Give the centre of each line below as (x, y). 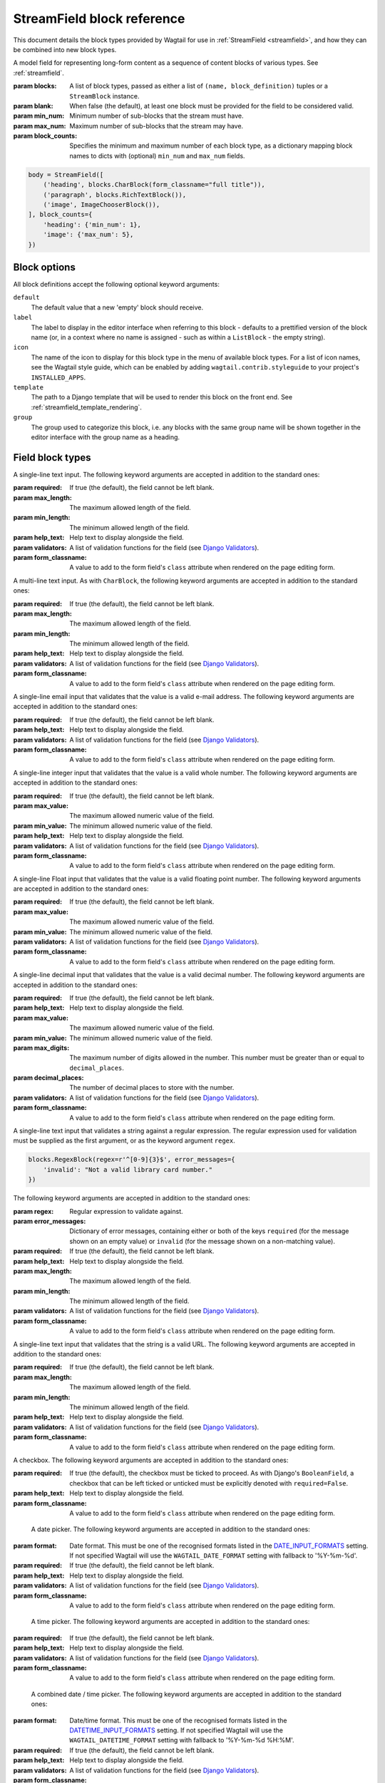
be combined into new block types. (65, 49)
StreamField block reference (99, 19)
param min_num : (39, 116)
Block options (45, 267)
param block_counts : (45, 136)
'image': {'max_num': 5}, (88, 235)
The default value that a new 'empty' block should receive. (117, 307)
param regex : (34, 1211)
